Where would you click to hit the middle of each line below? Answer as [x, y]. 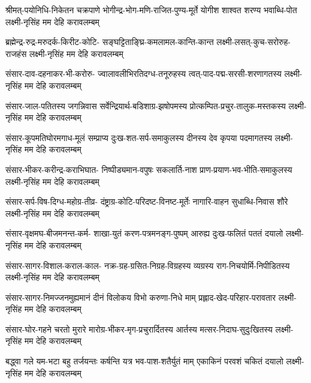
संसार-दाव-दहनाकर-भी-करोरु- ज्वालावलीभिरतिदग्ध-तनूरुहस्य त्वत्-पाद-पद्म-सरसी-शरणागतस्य [144, 74]
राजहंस [16, 53]
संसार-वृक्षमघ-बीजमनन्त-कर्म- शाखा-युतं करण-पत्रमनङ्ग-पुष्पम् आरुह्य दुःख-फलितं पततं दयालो [144, 233]
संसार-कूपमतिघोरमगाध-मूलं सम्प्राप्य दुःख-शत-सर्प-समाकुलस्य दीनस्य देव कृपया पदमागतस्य [139, 137]
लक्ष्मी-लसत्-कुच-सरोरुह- [253, 42]
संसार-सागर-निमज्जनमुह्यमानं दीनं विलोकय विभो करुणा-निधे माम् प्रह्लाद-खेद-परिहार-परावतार [141, 297]
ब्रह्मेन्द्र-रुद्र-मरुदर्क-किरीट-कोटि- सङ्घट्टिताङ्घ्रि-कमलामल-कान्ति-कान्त [110, 42]
